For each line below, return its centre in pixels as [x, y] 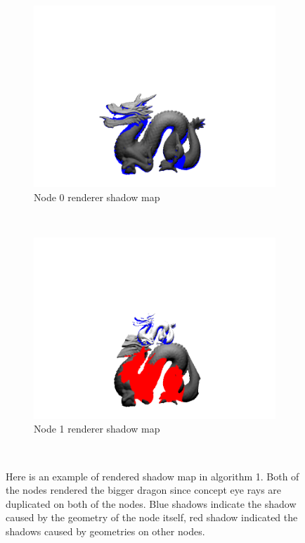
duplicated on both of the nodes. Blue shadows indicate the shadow [151, 503]
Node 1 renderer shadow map [97, 429]
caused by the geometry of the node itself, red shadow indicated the [152, 517]
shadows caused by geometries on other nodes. [105, 531]
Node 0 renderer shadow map [97, 197]
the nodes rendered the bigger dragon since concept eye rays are [144, 490]
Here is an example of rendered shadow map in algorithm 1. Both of [152, 476]
